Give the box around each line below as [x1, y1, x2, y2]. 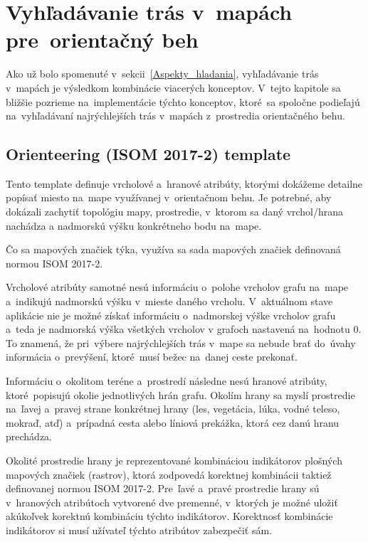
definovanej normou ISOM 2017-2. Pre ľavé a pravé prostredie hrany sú [6, 481, 320, 496]
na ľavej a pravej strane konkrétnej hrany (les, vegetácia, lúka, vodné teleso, [6, 401, 340, 416]
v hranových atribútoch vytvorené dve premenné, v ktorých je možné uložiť [6, 494, 338, 509]
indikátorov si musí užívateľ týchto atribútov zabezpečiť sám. [6, 522, 273, 537]
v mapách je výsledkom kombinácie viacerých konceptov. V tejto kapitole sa [6, 80, 341, 95]
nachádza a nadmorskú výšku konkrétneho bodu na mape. [6, 218, 262, 233]
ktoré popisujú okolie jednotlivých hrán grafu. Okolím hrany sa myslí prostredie [6, 387, 355, 402]
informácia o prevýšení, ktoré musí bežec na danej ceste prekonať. [6, 349, 298, 364]
